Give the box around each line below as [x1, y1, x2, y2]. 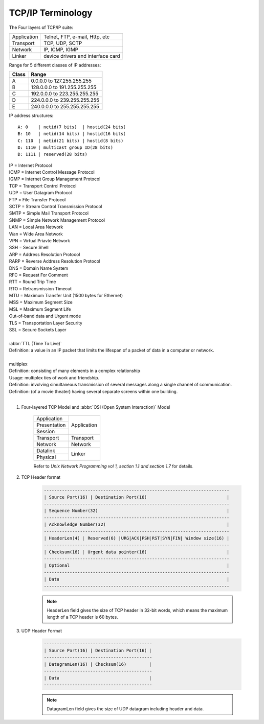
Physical [36, 453, 56, 460]
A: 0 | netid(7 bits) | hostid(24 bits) [18, 124, 127, 130]
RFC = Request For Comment [9, 272, 68, 278]
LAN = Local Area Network [9, 224, 63, 230]
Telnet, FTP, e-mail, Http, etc [44, 33, 110, 40]
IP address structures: [9, 113, 54, 118]
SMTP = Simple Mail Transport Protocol [9, 210, 89, 216]
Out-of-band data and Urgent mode [9, 313, 81, 319]
